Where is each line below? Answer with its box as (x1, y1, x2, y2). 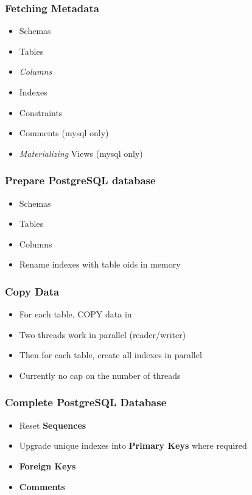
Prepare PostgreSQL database (5, 173, 156, 188)
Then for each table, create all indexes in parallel (19, 348, 202, 361)
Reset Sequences (19, 418, 86, 431)
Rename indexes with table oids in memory (19, 258, 181, 271)
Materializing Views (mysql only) (19, 147, 143, 159)
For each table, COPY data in (19, 308, 132, 320)
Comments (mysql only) (19, 126, 109, 139)
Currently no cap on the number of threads (19, 369, 181, 381)
